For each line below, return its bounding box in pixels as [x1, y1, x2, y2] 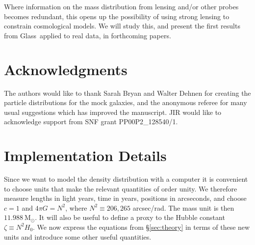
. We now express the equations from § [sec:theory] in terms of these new [33, 221, 250, 232]
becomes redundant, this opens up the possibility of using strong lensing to [4, 11, 229, 21]
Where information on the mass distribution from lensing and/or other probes [4, 1, 239, 11]
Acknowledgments [4, 59, 127, 79]
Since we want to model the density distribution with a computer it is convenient [4, 174, 248, 184]
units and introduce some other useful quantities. [4, 231, 152, 242]
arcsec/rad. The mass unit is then [132, 202, 234, 213]
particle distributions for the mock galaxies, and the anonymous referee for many [4, 97, 247, 108]
